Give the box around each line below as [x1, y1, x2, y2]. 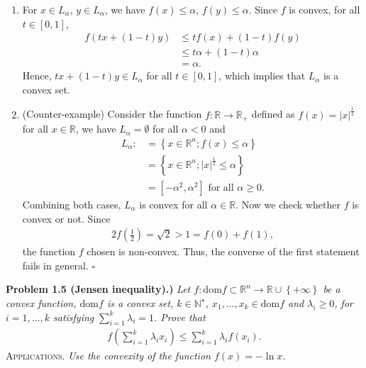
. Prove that [153, 309, 206, 324]
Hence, [22, 68, 52, 83]
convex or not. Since [22, 211, 111, 225]
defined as [251, 106, 295, 121]
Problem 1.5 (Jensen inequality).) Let [6, 281, 191, 296]
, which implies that [218, 68, 306, 83]
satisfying [52, 309, 94, 324]
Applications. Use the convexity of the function [6, 348, 211, 363]
